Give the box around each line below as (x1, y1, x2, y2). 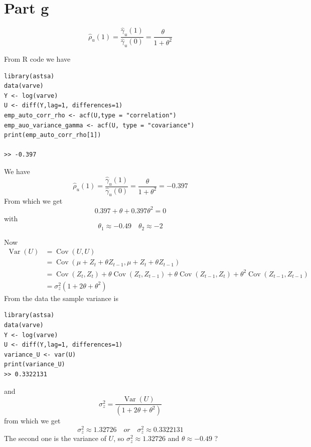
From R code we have (4, 54, 71, 64)
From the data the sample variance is (4, 292, 118, 303)
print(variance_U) (4, 361, 65, 368)
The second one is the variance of (4, 433, 106, 443)
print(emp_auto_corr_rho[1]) (4, 131, 101, 139)
